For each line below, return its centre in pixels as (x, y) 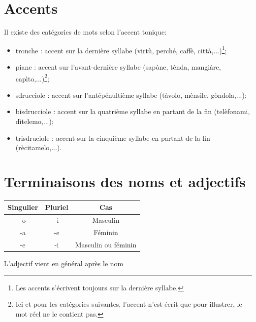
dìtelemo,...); (34, 121)
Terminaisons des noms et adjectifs (125, 181)
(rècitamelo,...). (39, 147)
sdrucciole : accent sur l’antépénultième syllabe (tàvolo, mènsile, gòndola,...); (131, 95)
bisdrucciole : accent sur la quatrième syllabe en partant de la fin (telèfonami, (133, 111)
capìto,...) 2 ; (32, 78)
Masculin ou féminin (106, 244)
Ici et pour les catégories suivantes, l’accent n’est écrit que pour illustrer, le (129, 304)
